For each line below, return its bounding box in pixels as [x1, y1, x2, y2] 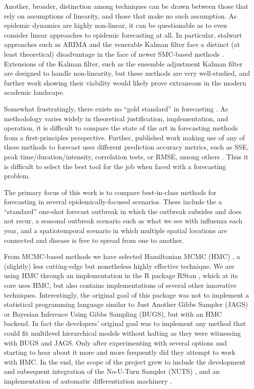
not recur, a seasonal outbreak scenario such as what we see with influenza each [4, 216, 243, 226]
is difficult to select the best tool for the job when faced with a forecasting [4, 161, 226, 171]
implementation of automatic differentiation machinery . [4, 375, 172, 386]
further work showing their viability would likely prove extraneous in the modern [4, 77, 246, 87]
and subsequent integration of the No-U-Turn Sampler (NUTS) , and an [4, 366, 220, 376]
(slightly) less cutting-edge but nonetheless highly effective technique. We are [4, 260, 234, 271]
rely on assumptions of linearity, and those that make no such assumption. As [4, 10, 237, 21]
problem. [4, 171, 30, 181]
